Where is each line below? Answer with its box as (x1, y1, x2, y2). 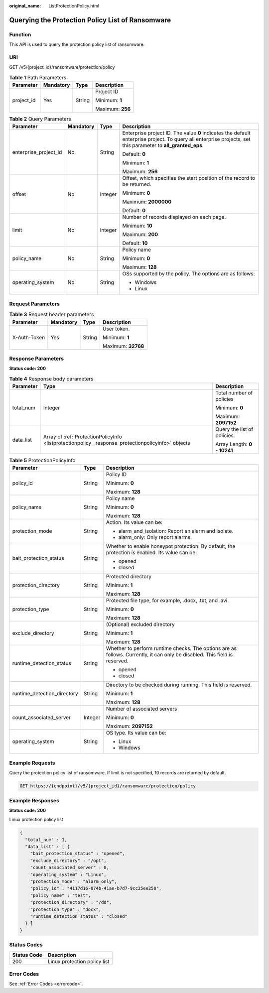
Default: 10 (122, 240, 148, 247)
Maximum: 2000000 (122, 198, 172, 205)
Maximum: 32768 (102, 343, 144, 350)
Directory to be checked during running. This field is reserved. (106, 681, 252, 688)
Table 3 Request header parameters (9, 311, 94, 318)
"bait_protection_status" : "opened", (30, 851, 125, 857)
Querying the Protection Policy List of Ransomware (9, 15, 171, 24)
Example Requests (9, 759, 55, 766)
